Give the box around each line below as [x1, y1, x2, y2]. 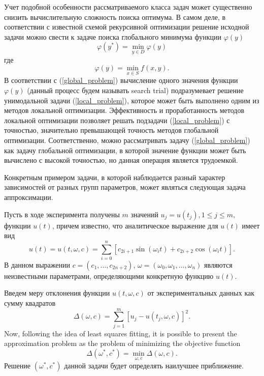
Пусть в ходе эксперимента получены [4, 209, 120, 219]
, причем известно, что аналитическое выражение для [52, 220, 218, 230]
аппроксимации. [4, 191, 53, 202]
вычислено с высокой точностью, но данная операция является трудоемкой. [4, 155, 238, 165]
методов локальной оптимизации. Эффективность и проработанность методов [4, 105, 245, 115]
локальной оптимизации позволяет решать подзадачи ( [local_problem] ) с [4, 114, 230, 125]
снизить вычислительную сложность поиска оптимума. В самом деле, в [4, 11, 226, 22]
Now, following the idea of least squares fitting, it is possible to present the [4, 328, 237, 338]
